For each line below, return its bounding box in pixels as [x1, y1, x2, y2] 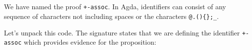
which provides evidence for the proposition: [24, 37, 156, 47]
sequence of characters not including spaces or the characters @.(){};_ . [4, 11, 219, 21]
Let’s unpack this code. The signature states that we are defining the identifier [4, 27, 240, 37]
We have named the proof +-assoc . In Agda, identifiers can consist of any [4, 1, 226, 12]
